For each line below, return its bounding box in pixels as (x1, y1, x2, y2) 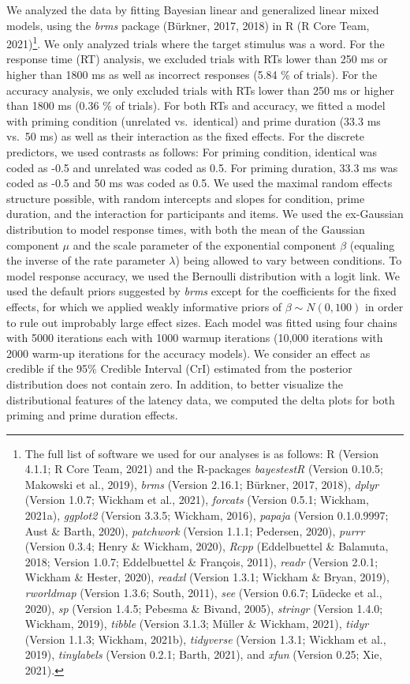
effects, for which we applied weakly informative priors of (6, 298, 282, 314)
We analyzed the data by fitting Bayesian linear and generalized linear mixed (6, 2, 379, 17)
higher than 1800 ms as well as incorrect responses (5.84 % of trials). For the (6, 66, 378, 83)
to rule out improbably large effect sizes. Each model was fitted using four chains (6, 314, 397, 330)
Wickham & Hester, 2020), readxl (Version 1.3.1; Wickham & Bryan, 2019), (24, 569, 389, 585)
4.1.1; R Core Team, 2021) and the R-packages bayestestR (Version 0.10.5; (24, 460, 383, 477)
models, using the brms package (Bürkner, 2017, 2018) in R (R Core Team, (6, 17, 370, 33)
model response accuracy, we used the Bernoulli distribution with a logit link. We (6, 267, 400, 284)
